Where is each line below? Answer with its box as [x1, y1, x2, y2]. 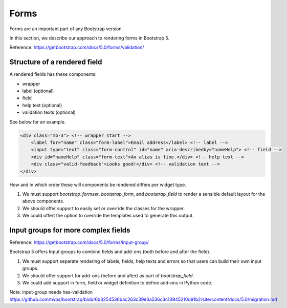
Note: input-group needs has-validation [9, 289, 93, 295]
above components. [22, 198, 64, 204]
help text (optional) [22, 102, 62, 108]
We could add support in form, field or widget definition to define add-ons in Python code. [22, 279, 212, 285]
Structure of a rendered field [9, 58, 102, 67]
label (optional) [22, 88, 54, 94]
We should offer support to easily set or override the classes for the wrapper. [22, 205, 185, 211]
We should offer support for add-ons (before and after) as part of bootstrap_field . [22, 272, 194, 279]
